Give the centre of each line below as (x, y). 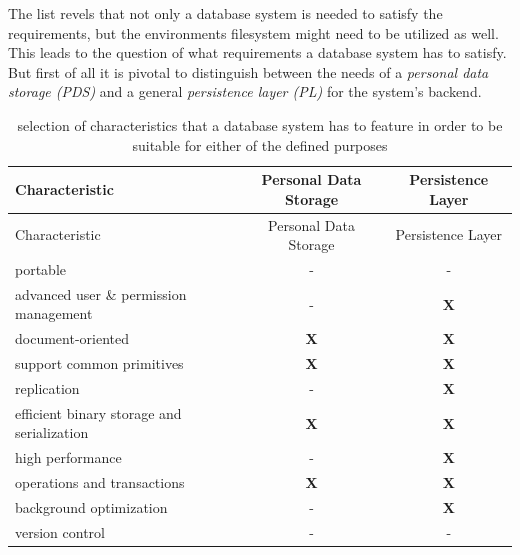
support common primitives (99, 363)
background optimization (91, 506)
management (54, 313)
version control (60, 531)
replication (47, 388)
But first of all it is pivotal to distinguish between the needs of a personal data (248, 71)
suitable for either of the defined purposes (260, 144)
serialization (52, 432)
